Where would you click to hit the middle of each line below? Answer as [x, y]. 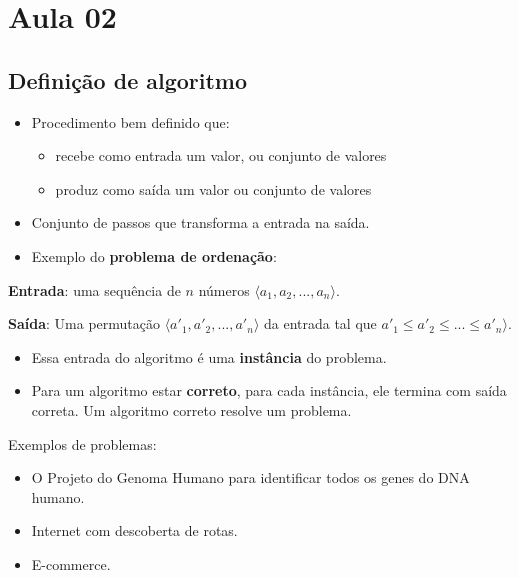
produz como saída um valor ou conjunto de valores [213, 188]
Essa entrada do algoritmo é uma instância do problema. [209, 356]
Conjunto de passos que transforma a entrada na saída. [200, 222]
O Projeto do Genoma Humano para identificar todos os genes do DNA [250, 477]
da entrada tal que [320, 323]
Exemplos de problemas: [82, 443]
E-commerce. [71, 563]
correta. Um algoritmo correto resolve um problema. [191, 409]
